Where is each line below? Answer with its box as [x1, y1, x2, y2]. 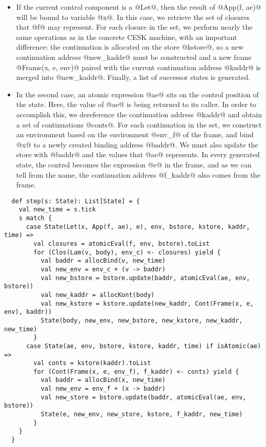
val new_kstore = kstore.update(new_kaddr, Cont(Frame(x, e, [40, 300, 254, 307]
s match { [18, 215, 52, 222]
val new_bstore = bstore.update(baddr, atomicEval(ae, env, [40, 274, 250, 282]
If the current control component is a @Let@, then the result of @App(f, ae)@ [16, 2, 261, 12]
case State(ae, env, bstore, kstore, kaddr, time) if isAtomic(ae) [26, 342, 261, 350]
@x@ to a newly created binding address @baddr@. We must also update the [16, 139, 258, 150]
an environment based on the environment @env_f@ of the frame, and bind [16, 129, 254, 140]
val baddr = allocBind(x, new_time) [40, 376, 166, 384]
